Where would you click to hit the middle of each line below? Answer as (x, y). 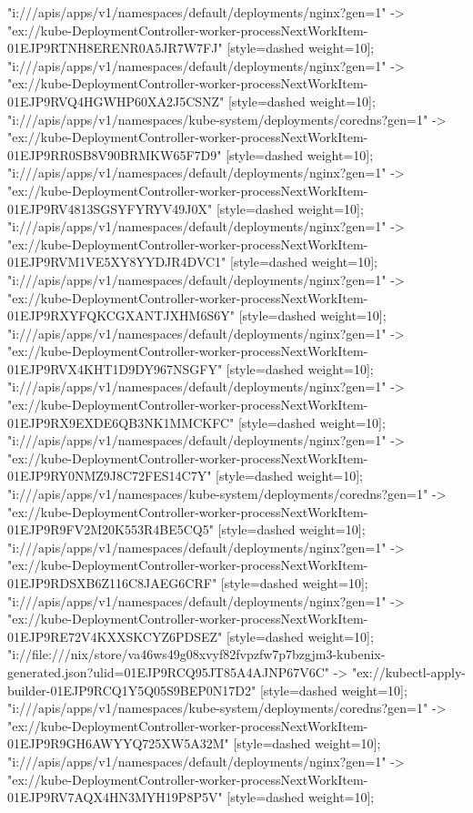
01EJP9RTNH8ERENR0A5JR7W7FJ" (115, 48)
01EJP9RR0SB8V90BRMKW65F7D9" (115, 154)
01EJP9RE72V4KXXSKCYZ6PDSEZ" (115, 636)
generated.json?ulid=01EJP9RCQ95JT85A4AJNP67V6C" (169, 671)
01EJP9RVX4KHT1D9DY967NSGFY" (115, 368)
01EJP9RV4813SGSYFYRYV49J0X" (110, 208)
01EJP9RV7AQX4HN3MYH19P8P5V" (115, 797)
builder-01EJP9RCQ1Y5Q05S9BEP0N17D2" (132, 690)
